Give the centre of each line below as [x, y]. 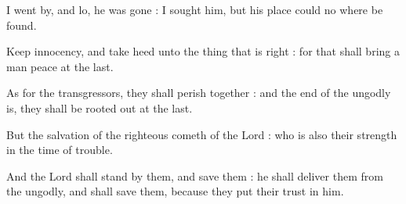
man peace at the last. [60, 66]
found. [22, 25]
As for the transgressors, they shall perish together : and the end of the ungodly [199, 93]
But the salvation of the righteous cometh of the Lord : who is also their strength [202, 134]
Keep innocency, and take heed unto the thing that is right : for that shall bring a [203, 51]
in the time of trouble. [60, 150]
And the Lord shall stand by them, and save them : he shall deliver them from [195, 175]
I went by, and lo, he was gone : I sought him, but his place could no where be [195, 9]
